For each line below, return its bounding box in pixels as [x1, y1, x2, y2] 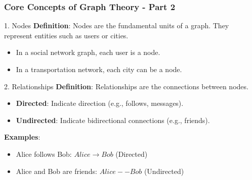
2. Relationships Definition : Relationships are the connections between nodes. [4, 81, 248, 91]
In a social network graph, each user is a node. [16, 47, 160, 57]
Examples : [4, 132, 40, 142]
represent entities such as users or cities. [4, 30, 129, 40]
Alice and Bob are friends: [16, 165, 97, 176]
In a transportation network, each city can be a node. [16, 64, 182, 74]
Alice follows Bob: [16, 148, 72, 159]
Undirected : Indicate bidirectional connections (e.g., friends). [16, 114, 210, 125]
